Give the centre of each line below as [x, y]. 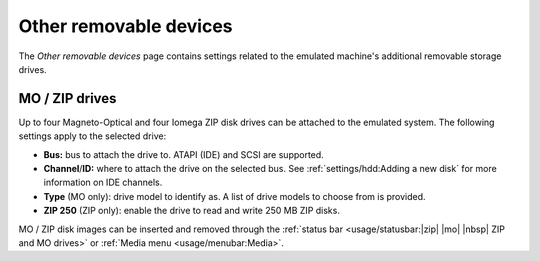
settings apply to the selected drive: [92, 136]
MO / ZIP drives [67, 98]
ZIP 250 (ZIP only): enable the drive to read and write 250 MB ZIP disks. [191, 211]
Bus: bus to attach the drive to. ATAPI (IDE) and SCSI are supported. [183, 154]
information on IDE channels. [103, 182]
